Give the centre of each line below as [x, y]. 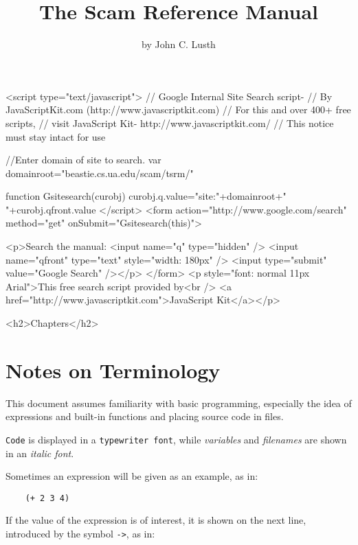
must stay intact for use [56, 136]
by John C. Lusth [179, 44]
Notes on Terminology [113, 370]
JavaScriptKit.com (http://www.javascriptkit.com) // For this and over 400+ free [178, 109]
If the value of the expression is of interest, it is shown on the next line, [156, 520]
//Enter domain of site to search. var [83, 160]
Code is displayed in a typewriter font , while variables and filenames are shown [176, 439]
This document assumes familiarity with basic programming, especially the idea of [179, 403]
